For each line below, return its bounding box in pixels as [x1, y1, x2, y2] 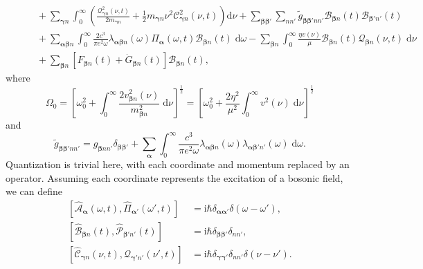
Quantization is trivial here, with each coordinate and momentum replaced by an [6, 157, 350, 171]
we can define [6, 184, 63, 198]
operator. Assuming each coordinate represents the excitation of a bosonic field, [6, 170, 343, 185]
